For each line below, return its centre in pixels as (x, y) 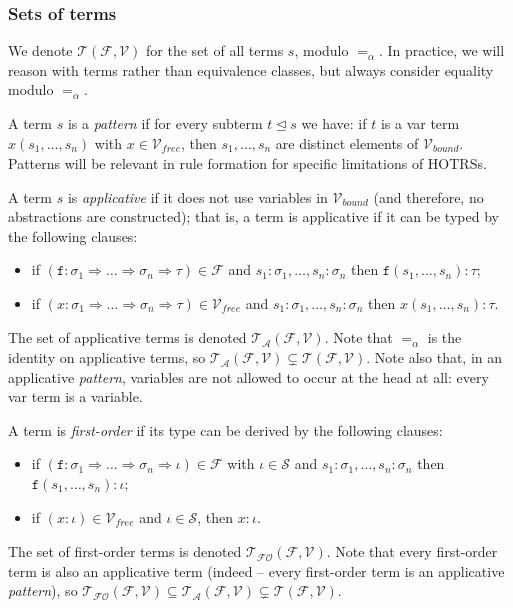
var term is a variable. (75, 396)
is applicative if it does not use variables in (197, 196)
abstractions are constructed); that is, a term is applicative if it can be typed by (253, 216)
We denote (40, 50)
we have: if (334, 123)
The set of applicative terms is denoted (127, 337)
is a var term (420, 123)
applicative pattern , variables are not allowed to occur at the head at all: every (248, 376)
